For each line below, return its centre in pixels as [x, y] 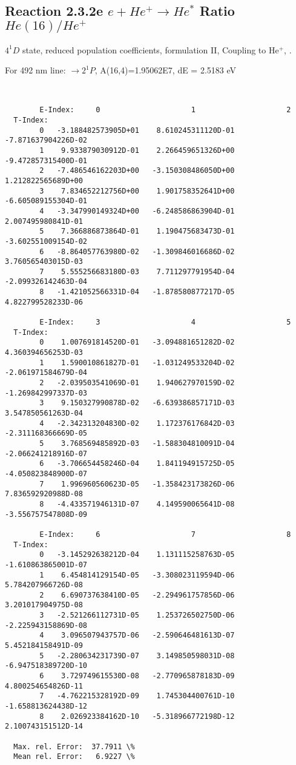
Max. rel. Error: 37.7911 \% [74, 746]
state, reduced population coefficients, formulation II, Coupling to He [150, 49]
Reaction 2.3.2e [54, 11]
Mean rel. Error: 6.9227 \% [74, 757]
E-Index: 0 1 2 [165, 110]
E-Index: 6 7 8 [165, 534]
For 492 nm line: [35, 70]
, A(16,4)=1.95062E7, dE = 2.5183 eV [166, 70]
